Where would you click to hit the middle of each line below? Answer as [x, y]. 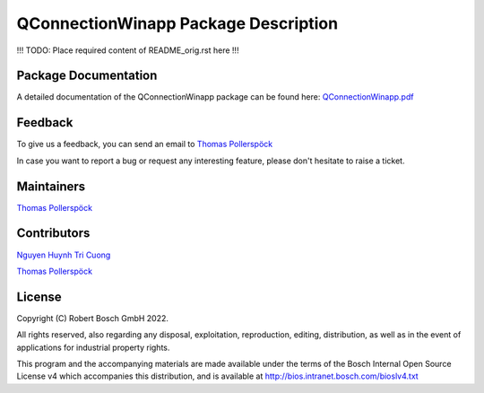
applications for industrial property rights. [93, 347]
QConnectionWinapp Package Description [177, 23]
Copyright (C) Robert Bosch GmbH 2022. [93, 318]
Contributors [53, 233]
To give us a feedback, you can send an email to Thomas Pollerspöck [145, 144]
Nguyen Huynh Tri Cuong [64, 255]
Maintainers [51, 186]
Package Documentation [87, 76]
